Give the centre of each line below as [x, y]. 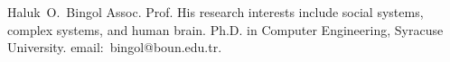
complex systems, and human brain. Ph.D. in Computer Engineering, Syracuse [225, 29]
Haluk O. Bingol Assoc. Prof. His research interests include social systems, [216, 12]
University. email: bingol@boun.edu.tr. [115, 47]
